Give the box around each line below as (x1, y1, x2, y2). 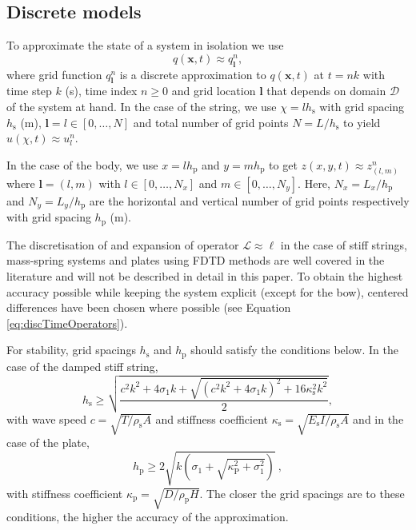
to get (269, 156, 298, 173)
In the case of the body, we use (6, 156, 158, 173)
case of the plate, (6, 434, 90, 451)
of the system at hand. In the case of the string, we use (6, 98, 277, 114)
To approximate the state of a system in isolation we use (6, 37, 284, 54)
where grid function (6, 66, 102, 82)
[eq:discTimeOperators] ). (6, 314, 128, 331)
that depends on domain (266, 82, 386, 99)
